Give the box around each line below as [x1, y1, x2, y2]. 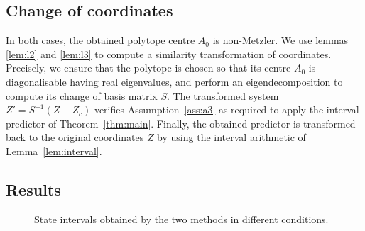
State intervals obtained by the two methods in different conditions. [34, 211, 329, 226]
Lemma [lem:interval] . [6, 143, 102, 158]
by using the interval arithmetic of [157, 130, 306, 145]
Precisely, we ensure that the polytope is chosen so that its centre [6, 60, 291, 75]
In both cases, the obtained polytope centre [6, 33, 195, 47]
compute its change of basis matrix [6, 88, 158, 103]
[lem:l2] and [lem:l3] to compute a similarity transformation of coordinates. [6, 46, 332, 61]
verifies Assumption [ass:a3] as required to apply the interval [94, 102, 359, 117]
